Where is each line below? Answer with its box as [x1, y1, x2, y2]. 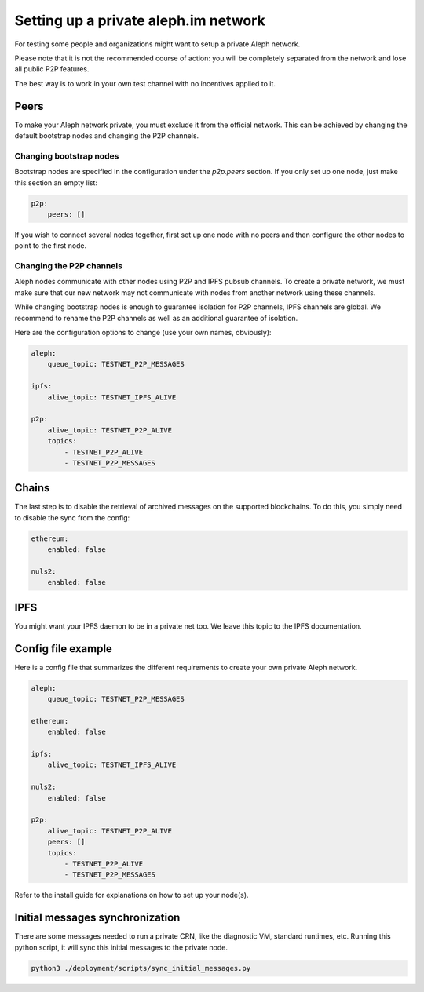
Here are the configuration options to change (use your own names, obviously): [14, 328, 272, 337]
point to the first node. [14, 241, 87, 250]
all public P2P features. [14, 64, 90, 74]
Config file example [14, 642, 113, 655]
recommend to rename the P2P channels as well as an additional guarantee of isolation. [14, 313, 298, 323]
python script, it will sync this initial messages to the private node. [14, 943, 228, 952]
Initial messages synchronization [14, 911, 181, 925]
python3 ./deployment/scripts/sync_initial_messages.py [31, 964, 251, 972]
